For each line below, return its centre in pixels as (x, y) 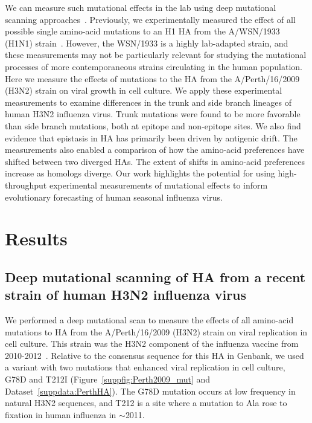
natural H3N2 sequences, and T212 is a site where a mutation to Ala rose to (146, 403)
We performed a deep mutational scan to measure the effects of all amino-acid (149, 320)
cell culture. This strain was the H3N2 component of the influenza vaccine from (152, 344)
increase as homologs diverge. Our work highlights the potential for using (140, 173)
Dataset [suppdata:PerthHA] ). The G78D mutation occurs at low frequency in (150, 391)
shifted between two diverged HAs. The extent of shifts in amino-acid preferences (155, 161)
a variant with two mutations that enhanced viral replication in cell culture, (145, 367)
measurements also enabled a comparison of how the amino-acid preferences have (155, 150)
